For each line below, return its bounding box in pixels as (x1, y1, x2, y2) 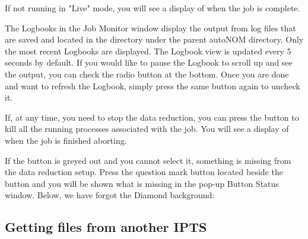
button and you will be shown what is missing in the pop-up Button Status (5, 177, 279, 189)
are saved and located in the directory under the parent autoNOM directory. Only (5, 33, 304, 46)
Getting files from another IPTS (5, 218, 207, 236)
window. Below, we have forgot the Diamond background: (5, 189, 215, 201)
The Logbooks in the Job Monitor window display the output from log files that (5, 21, 296, 34)
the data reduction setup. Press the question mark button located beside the (5, 166, 283, 178)
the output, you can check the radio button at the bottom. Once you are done (5, 67, 289, 80)
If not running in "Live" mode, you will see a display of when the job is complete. (5, 2, 300, 14)
